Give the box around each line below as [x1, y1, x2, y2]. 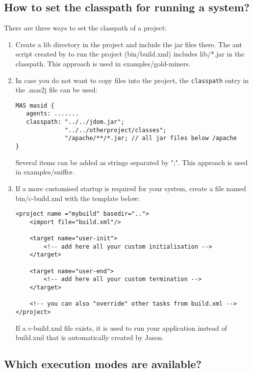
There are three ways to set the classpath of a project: [4, 23, 167, 33]
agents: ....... [26, 110, 79, 117]
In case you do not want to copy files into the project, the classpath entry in [15, 75, 249, 85]
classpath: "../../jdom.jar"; [26, 118, 125, 126]
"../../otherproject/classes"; [65, 126, 167, 134]
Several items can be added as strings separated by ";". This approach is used [15, 157, 248, 167]
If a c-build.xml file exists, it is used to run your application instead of [15, 322, 227, 333]
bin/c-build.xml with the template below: [15, 193, 140, 203]
